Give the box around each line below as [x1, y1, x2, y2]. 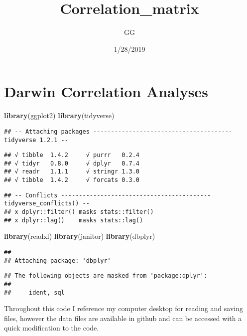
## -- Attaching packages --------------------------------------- [4, 128, 233, 135]
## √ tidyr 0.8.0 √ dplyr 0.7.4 [4, 160, 140, 167]
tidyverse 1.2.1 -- [4, 136, 68, 144]
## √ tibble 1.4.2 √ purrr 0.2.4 [4, 152, 140, 159]
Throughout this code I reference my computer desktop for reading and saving [4, 303, 243, 314]
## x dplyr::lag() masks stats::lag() [4, 216, 143, 224]
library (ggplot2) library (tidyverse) [4, 110, 115, 121]
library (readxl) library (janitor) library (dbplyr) [4, 231, 155, 241]
